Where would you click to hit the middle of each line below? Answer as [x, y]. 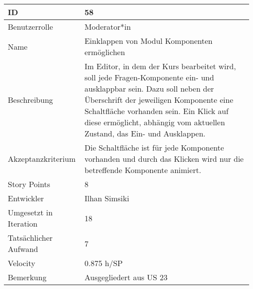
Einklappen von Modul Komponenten [148, 41]
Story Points [29, 184]
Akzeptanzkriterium [42, 159]
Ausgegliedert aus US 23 [126, 277]
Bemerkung [27, 277]
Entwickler [26, 198]
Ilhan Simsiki [107, 198]
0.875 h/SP [104, 263]
